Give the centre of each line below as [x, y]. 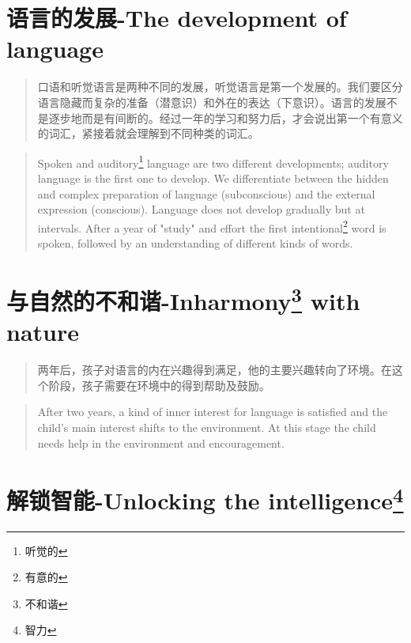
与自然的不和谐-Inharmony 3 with [183, 299]
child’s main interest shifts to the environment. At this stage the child [207, 427]
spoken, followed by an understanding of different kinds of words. [195, 242]
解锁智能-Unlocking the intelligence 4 [205, 499]
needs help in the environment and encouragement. [161, 443]
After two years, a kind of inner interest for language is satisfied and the [213, 412]
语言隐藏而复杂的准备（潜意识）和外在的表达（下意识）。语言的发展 [212, 102]
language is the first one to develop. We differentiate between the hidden [213, 178]
